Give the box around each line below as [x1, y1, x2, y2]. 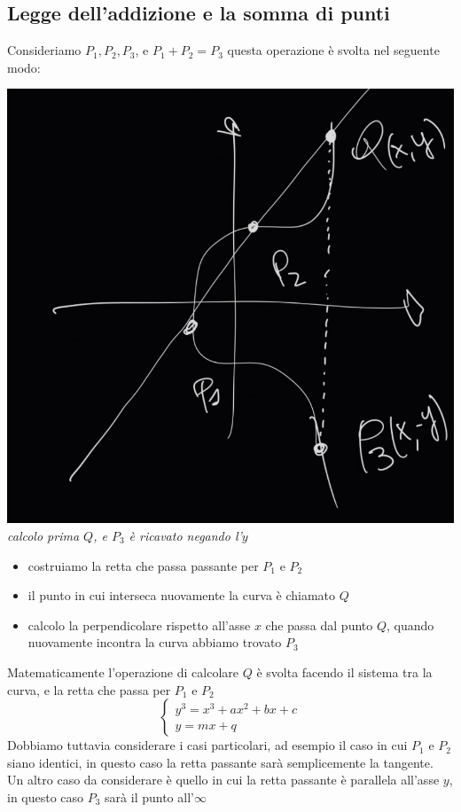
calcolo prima [7, 527, 80, 545]
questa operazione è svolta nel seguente [227, 41, 440, 59]
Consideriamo [7, 41, 82, 59]
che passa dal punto [265, 615, 373, 634]
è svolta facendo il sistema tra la [256, 663, 433, 681]
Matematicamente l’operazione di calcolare [7, 663, 239, 681]
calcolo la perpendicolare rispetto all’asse [27, 615, 251, 634]
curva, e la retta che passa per [7, 680, 171, 699]
